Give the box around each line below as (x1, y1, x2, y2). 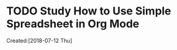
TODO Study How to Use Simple (6, 4, 171, 18)
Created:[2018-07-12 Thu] (6, 37, 72, 44)
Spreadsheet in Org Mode (6, 17, 140, 31)
